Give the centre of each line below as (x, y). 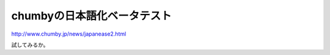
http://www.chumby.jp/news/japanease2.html (69, 34)
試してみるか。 (30, 45)
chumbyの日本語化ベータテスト (91, 16)
